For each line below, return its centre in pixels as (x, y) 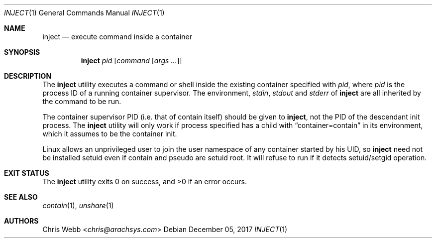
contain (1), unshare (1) (78, 205)
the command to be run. (82, 101)
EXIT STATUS (27, 173)
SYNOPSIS (22, 52)
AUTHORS (21, 221)
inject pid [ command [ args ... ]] (131, 60)
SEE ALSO (21, 197)
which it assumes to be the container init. (110, 134)
